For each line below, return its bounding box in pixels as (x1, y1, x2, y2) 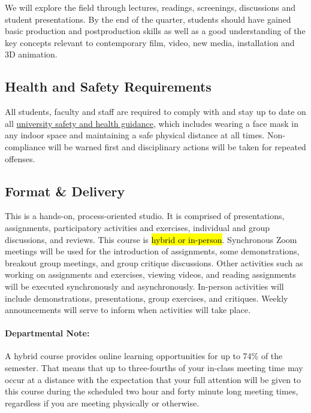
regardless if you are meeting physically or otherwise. (5, 396, 200, 409)
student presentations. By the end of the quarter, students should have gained (5, 13, 291, 25)
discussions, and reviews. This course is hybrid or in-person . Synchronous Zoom (5, 233, 297, 245)
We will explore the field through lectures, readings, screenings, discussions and (5, 1, 295, 13)
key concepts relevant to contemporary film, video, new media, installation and (5, 36, 295, 48)
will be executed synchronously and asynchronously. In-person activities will (5, 280, 284, 292)
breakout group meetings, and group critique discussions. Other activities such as (5, 256, 303, 269)
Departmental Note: (5, 327, 90, 339)
